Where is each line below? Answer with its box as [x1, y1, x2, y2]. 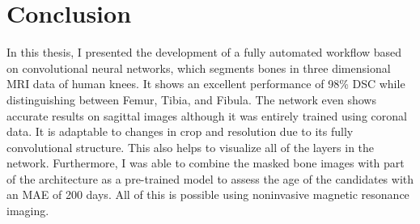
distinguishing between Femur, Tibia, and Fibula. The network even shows [6, 91, 376, 108]
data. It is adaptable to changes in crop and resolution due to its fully [6, 123, 354, 140]
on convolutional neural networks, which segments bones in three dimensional [6, 59, 391, 76]
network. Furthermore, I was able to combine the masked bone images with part [6, 154, 405, 171]
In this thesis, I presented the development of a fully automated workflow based [6, 44, 402, 61]
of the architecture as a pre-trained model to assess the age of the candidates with [6, 170, 414, 187]
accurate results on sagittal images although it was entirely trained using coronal [6, 107, 407, 124]
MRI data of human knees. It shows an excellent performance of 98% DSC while [6, 75, 405, 92]
